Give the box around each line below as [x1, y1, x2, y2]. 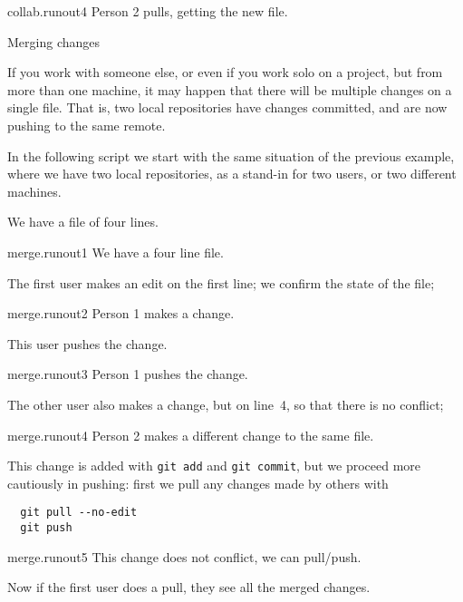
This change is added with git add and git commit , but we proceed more [7, 456, 421, 475]
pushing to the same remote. [7, 115, 166, 134]
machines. [7, 181, 62, 200]
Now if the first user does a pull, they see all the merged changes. [7, 578, 371, 597]
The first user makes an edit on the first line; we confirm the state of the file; [7, 273, 435, 292]
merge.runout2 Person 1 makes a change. [7, 304, 235, 323]
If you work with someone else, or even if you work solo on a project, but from [7, 63, 443, 82]
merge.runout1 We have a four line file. [7, 242, 224, 261]
